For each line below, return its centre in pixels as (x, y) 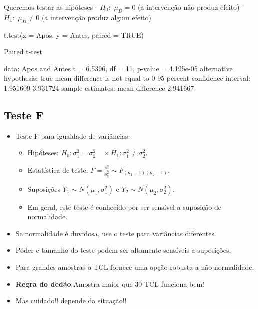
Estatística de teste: (58, 170)
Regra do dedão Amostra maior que (74, 284)
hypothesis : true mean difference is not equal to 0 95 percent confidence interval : (127, 78)
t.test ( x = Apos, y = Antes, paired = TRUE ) (74, 34)
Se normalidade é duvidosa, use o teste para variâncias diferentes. (116, 233)
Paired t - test (23, 51)
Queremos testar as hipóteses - (51, 7)
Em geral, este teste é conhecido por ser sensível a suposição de (124, 207)
